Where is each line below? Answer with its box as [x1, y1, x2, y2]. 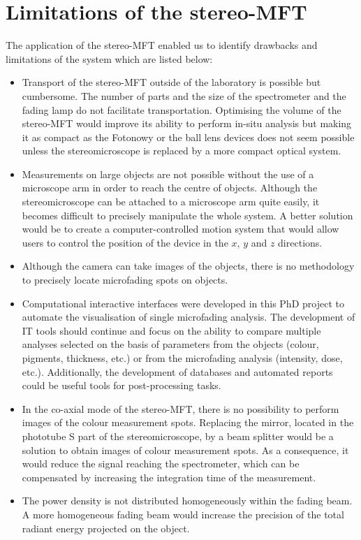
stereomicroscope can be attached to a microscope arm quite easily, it [22, 194, 320, 209]
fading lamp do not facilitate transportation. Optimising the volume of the [22, 102, 341, 117]
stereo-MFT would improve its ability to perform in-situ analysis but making [22, 116, 352, 131]
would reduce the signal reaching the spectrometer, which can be [22, 456, 300, 471]
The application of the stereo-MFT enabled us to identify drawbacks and [6, 38, 318, 52]
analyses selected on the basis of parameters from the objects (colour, [22, 337, 319, 351]
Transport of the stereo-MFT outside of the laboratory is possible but [22, 75, 321, 89]
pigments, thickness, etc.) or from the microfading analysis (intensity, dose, [22, 351, 343, 365]
